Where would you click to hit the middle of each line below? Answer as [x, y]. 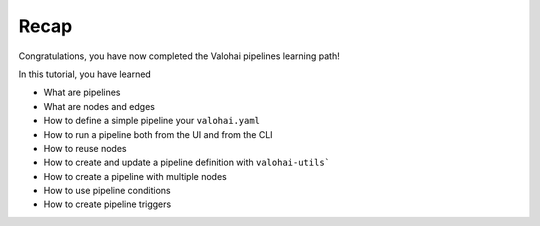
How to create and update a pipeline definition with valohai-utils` [186, 162]
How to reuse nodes [85, 148]
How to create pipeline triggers [107, 204]
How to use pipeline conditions [107, 191]
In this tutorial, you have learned [85, 74]
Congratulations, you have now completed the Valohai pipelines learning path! [179, 56]
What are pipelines [82, 92]
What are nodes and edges [99, 106]
